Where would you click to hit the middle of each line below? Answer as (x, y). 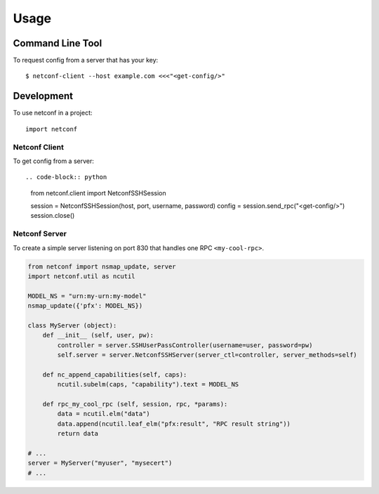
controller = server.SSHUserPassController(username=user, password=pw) (185, 345)
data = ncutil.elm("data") (104, 414)
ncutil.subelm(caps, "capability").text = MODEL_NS (148, 384)
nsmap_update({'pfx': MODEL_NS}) (85, 306)
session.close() (53, 216)
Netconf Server (40, 234)
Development (43, 96)
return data (78, 434)
